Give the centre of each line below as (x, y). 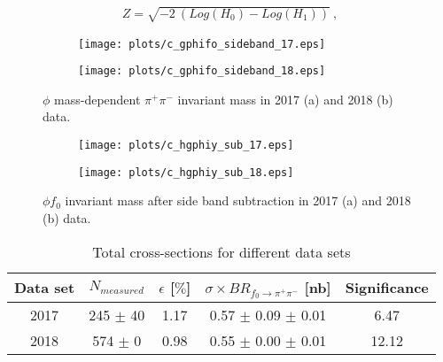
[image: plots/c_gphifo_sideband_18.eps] (202, 71)
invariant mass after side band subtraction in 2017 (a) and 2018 (238, 200)
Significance (387, 288)
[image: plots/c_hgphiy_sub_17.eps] (186, 146)
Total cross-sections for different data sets (221, 251)
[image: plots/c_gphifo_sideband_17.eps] (202, 44)
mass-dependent (97, 99)
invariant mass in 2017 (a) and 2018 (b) (285, 99)
